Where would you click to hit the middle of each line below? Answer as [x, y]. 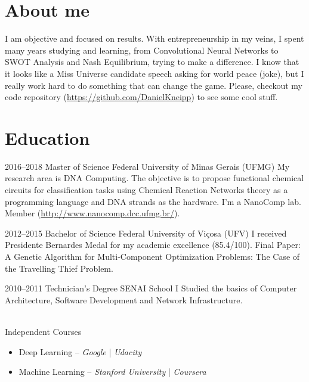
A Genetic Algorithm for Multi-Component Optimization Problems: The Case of [152, 256]
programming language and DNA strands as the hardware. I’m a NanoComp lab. [153, 201]
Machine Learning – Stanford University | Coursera [112, 372]
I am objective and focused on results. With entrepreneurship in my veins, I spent [154, 38]
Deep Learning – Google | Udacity [80, 351]
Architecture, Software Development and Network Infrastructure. [124, 299]
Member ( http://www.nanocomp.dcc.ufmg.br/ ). [92, 213]
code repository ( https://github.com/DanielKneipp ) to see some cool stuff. [141, 97]
